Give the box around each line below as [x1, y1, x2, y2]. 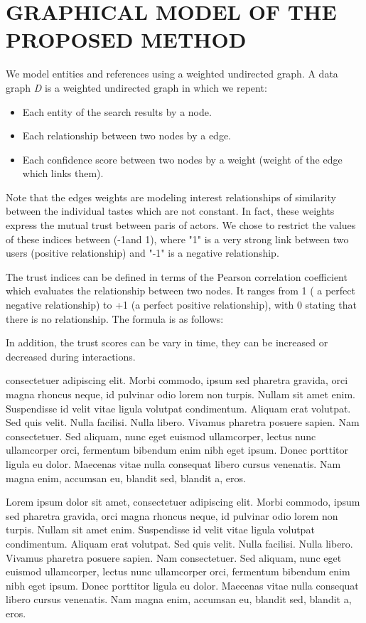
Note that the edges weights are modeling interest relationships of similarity [6, 189, 336, 204]
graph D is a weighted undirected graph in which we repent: [6, 80, 267, 95]
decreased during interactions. [6, 348, 136, 363]
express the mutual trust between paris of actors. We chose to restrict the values [6, 218, 356, 233]
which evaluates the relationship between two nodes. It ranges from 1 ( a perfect [6, 283, 355, 298]
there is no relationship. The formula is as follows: [6, 311, 224, 326]
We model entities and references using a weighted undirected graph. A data [6, 66, 338, 81]
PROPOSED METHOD [6, 25, 247, 54]
